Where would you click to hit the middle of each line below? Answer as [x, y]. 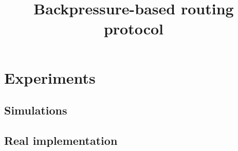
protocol [134, 29]
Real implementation [61, 140]
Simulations [36, 110]
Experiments [50, 77]
